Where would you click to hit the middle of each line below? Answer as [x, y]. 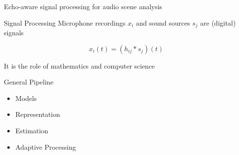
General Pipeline [29, 82]
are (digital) [218, 22]
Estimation [32, 131]
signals [14, 33]
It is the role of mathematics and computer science [79, 65]
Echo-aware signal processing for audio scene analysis [83, 6]
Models [26, 98]
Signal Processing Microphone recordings [65, 22]
